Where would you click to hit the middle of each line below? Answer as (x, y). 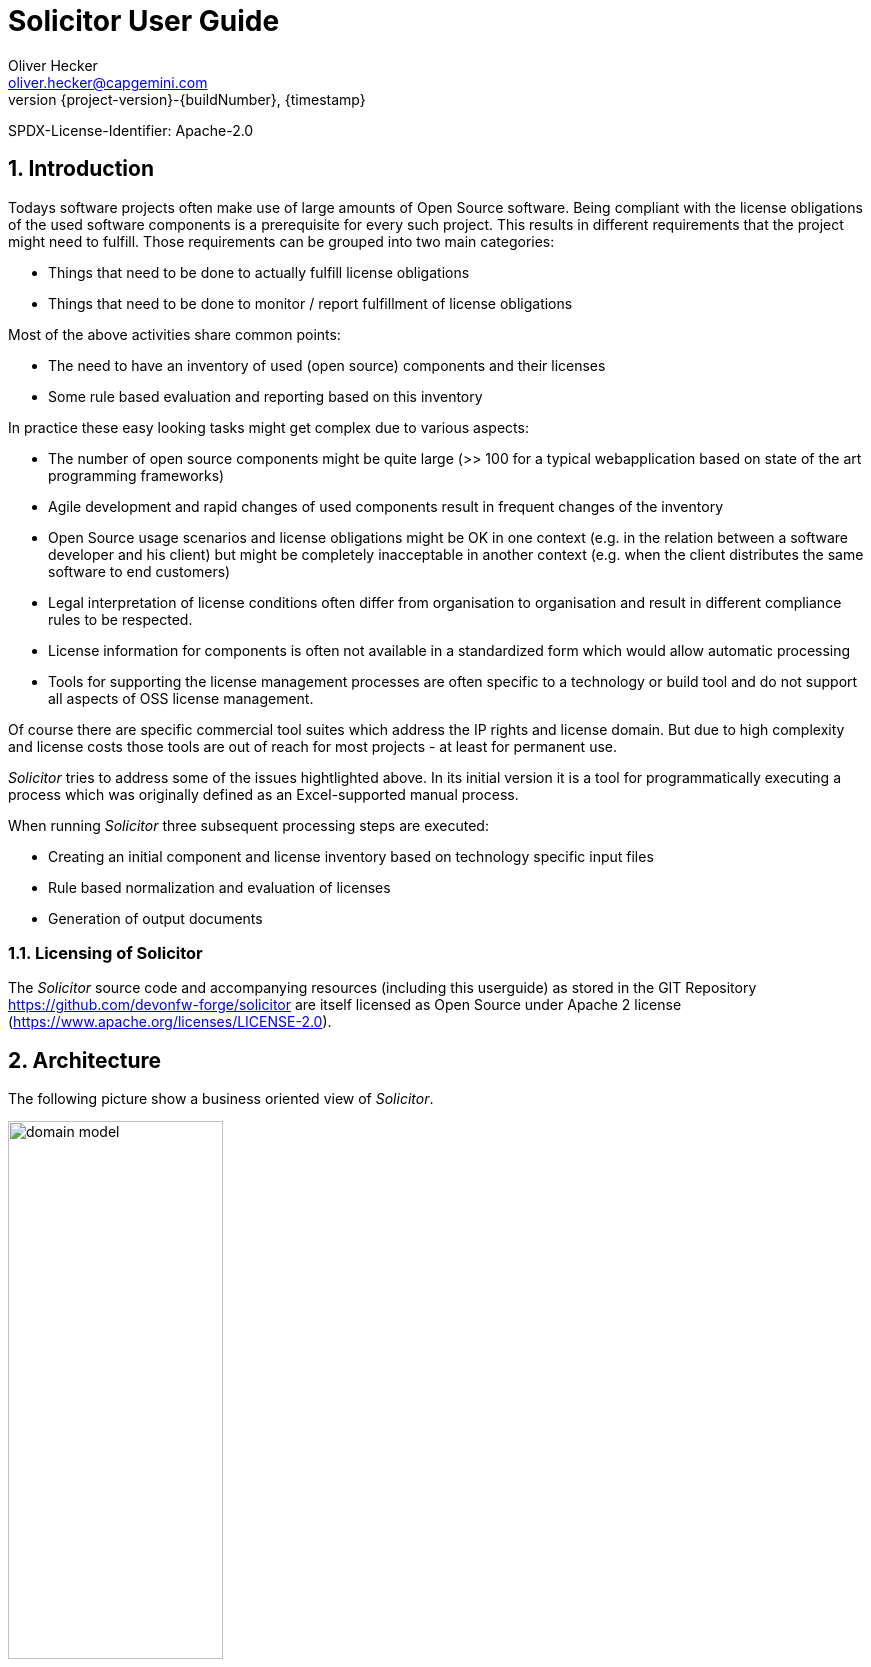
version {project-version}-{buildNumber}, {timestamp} (187, 99)
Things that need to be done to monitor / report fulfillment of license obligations (310, 303)
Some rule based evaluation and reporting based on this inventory (265, 396)
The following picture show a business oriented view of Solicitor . (221, 1099)
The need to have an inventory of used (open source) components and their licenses (327, 365)
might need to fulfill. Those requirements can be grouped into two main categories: (281, 241)
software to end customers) (139, 571)
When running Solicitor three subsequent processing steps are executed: (248, 825)
